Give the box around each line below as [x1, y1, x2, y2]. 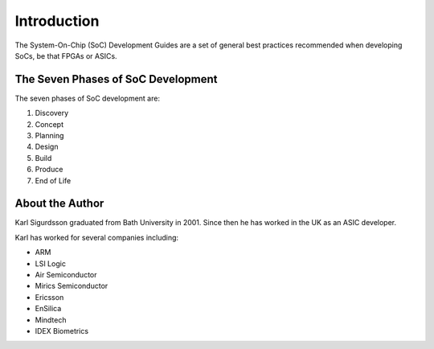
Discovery [35, 109, 69, 118]
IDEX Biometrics [35, 326, 88, 335]
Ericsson [35, 292, 64, 302]
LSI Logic [35, 258, 66, 269]
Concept [35, 119, 64, 129]
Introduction [14, 12, 100, 30]
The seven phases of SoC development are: [14, 93, 161, 103]
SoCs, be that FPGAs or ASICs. [14, 51, 117, 60]
